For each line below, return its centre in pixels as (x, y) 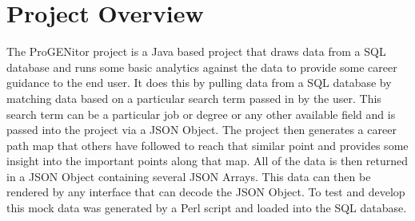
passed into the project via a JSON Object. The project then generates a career (202, 130)
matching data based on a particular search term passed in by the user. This (194, 98)
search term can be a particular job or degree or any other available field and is (201, 114)
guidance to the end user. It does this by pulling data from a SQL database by (199, 83)
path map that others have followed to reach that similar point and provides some (207, 145)
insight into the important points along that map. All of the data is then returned (207, 161)
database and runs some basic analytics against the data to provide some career (202, 67)
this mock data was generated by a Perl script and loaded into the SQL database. (207, 208)
